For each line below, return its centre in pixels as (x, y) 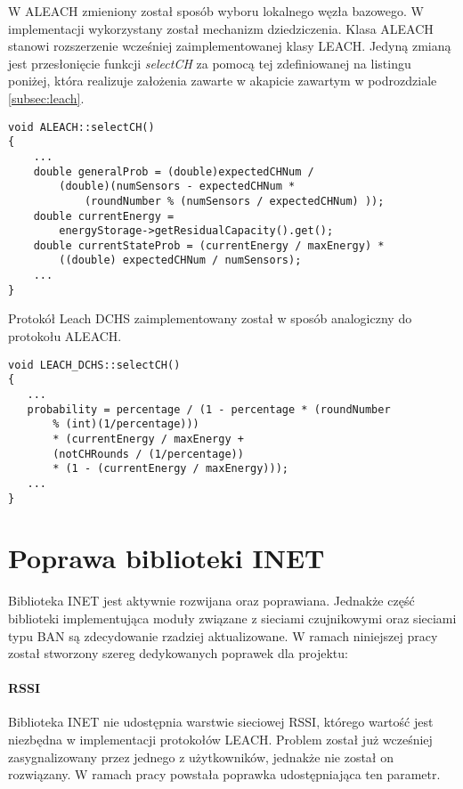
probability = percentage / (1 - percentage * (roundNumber (209, 409)
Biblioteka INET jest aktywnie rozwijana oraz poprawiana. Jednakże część (211, 601)
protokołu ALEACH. (65, 336)
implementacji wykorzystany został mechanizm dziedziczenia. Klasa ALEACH (221, 28)
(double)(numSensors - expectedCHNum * (177, 187)
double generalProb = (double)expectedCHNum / (174, 171)
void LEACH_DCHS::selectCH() (94, 365)
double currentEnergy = (104, 216)
